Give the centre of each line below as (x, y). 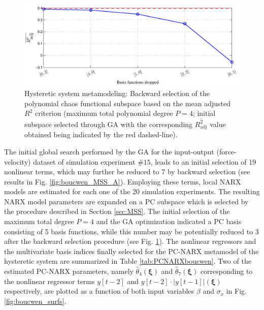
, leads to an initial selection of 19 (203, 161)
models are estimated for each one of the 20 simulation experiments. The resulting (132, 191)
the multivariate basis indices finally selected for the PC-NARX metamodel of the (131, 251)
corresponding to (226, 271)
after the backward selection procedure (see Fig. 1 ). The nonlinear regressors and (130, 241)
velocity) (18, 161)
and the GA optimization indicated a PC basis (169, 221)
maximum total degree (39, 221)
